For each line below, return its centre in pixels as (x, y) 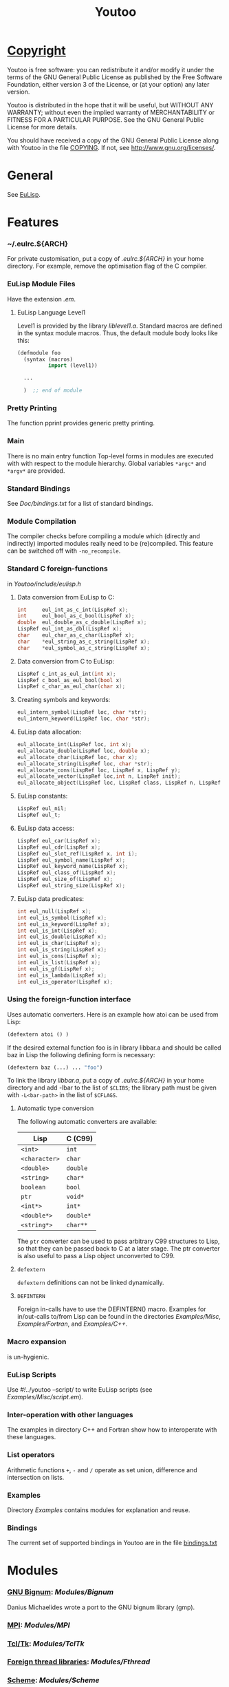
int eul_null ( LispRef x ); (54, 911)
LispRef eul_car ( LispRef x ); (59, 840)
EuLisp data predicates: (51, 898)
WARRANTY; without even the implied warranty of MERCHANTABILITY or (111, 112)
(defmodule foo (39, 353)
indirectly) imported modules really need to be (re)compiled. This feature (110, 544)
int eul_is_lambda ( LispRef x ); (62, 975)
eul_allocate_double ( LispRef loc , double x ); (83, 751)
